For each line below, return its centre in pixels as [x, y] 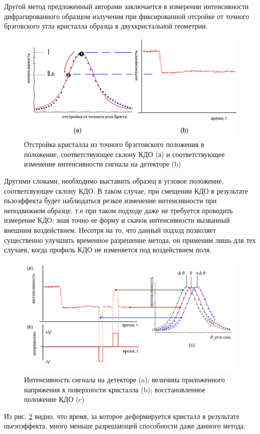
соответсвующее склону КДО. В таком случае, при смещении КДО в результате [126, 190]
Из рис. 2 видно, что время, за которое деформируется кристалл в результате [122, 416]
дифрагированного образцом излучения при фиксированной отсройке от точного [127, 16]
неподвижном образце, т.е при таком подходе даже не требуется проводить [118, 210]
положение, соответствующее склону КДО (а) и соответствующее [124, 154]
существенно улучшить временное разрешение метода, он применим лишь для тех [130, 240]
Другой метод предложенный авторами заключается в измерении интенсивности [126, 6]
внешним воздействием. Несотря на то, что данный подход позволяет [110, 230]
